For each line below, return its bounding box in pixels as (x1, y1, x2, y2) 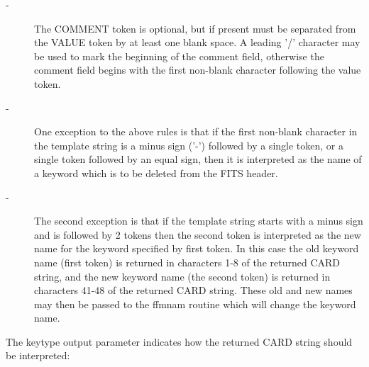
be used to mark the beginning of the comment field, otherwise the (34, 48, 324, 63)
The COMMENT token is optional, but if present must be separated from (34, 21, 356, 35)
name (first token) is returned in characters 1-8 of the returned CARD (34, 254, 340, 269)
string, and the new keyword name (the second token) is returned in (34, 269, 331, 283)
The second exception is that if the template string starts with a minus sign (34, 213, 363, 228)
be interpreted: (6, 348, 70, 363)
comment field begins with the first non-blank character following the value (34, 62, 361, 77)
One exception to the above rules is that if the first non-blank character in (34, 124, 358, 139)
